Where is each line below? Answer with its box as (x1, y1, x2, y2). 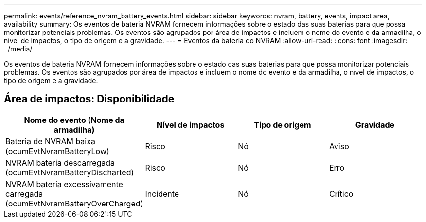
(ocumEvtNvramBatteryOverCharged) (5, 198, 143, 208)
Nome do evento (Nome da (24, 115, 124, 125)
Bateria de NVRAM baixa (5, 136, 95, 146)
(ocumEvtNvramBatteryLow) (5, 146, 109, 156)
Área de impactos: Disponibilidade (4, 93, 175, 105)
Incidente (145, 188, 179, 199)
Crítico (329, 188, 354, 199)
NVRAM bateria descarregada (5, 157, 115, 168)
